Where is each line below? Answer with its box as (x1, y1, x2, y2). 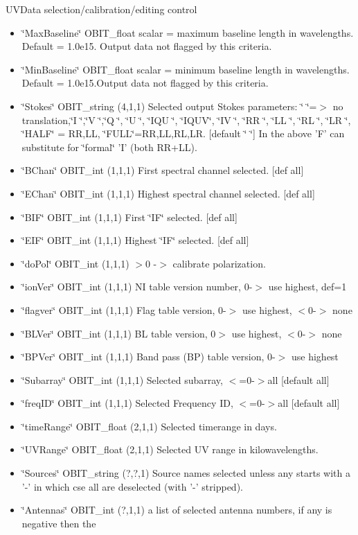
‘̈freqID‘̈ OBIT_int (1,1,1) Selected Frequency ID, (21, 396, 233, 410)
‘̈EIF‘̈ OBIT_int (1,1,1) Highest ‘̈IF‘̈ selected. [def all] (21, 233, 249, 247)
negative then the (21, 516, 96, 530)
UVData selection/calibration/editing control (6, 2, 197, 16)
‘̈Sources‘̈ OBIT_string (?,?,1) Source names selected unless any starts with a (21, 466, 350, 480)
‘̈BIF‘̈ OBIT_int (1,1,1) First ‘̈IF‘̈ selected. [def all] (21, 209, 238, 224)
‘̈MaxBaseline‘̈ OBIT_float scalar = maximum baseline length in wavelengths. (21, 25, 354, 40)
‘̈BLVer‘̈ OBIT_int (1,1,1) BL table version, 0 (21, 326, 216, 340)
